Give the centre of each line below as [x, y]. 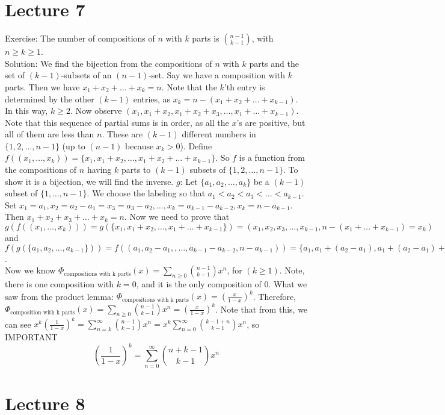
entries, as [152, 98]
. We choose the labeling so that [146, 193]
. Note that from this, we [262, 309]
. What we [288, 284]
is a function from [272, 158]
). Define [196, 145]
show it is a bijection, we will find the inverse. [89, 181]
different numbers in [219, 134]
